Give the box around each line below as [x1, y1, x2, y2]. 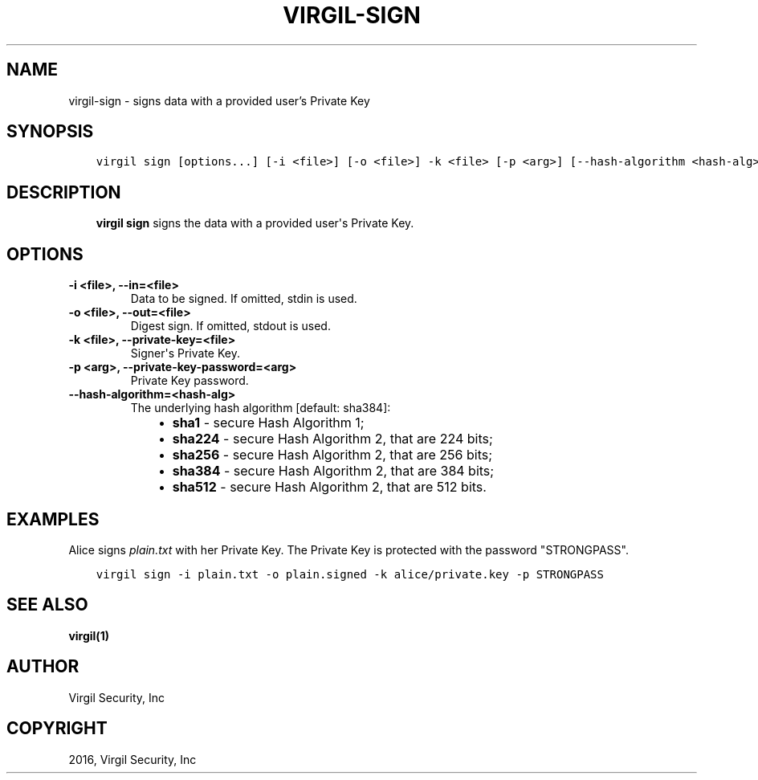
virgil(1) [68, 628, 109, 643]
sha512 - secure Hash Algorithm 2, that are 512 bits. [172, 479, 487, 496]
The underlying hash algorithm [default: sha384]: [130, 401, 391, 415]
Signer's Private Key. [130, 346, 240, 361]
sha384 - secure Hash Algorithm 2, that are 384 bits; [172, 463, 495, 480]
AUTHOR [6, 656, 79, 677]
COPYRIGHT [6, 718, 108, 739]
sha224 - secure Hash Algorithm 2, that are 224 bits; [172, 431, 493, 447]
